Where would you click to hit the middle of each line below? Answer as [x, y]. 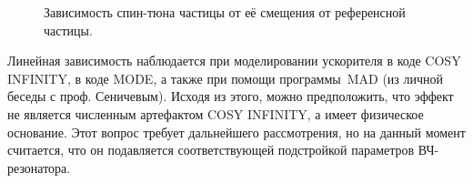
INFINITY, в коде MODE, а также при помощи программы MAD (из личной [226, 78]
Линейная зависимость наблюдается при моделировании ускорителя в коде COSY [234, 61]
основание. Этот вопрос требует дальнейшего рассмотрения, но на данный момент [236, 132]
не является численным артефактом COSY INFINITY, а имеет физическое [216, 113]
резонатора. [39, 167]
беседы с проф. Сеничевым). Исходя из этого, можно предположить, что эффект [231, 96]
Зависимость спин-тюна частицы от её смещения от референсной [225, 12]
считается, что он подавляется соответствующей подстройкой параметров [211, 150]
